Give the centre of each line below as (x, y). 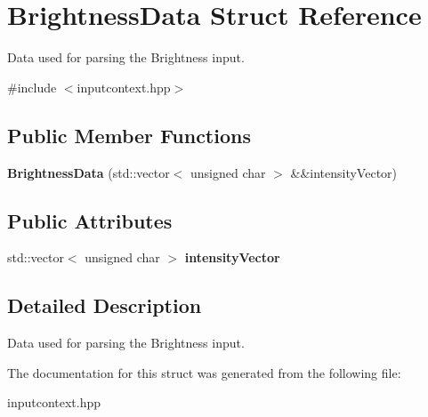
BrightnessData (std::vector (89, 172)
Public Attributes (90, 220)
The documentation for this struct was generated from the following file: (204, 372)
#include (32, 87)
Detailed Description (105, 305)
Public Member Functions (129, 135)
